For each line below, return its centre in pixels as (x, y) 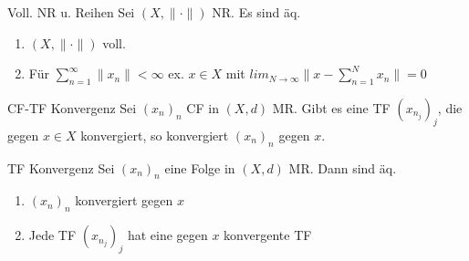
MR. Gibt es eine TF (331, 107)
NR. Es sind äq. (256, 12)
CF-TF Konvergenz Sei (72, 107)
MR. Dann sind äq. (343, 167)
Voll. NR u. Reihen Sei (71, 12)
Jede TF (52, 235)
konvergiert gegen (124, 200)
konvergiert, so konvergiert (155, 135)
